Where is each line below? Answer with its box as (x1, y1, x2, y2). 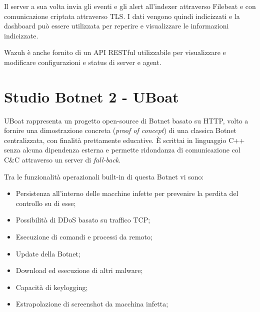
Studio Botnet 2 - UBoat (4, 86, 179, 106)
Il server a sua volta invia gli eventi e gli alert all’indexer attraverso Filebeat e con (4, 1, 256, 11)
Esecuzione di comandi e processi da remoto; (15, 231, 152, 242)
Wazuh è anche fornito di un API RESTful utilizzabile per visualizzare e (4, 47, 226, 57)
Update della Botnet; (15, 248, 80, 258)
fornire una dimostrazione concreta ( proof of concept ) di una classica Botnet (4, 125, 236, 135)
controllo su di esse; (15, 197, 76, 208)
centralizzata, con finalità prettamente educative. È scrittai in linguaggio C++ (4, 134, 245, 145)
